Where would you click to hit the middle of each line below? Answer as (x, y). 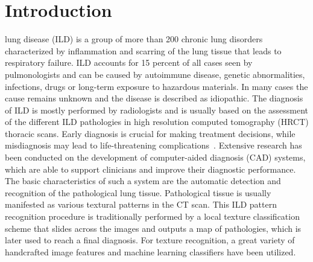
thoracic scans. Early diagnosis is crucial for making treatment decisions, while (150, 133)
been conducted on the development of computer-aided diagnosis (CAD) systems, (155, 157)
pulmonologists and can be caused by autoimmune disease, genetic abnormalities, (155, 74)
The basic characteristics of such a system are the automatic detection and (143, 181)
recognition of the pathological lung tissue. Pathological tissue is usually (138, 192)
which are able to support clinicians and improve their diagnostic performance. (150, 169)
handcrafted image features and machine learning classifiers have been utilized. (150, 251)
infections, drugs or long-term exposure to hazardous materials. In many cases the (156, 86)
